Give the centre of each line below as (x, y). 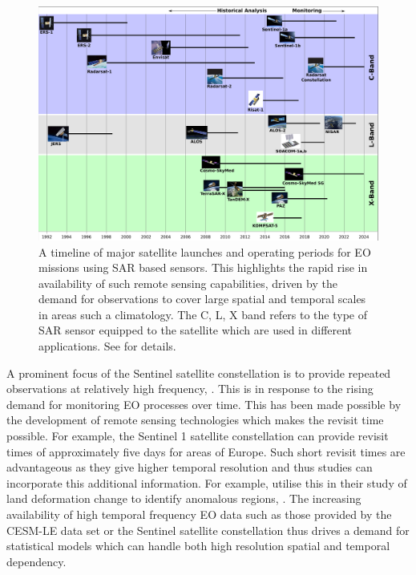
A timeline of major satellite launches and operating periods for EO (205, 251)
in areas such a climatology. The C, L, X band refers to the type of (203, 314)
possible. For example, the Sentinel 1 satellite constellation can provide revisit (198, 436)
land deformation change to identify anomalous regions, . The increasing (184, 498)
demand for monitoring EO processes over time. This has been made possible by (204, 404)
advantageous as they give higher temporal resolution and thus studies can (190, 467)
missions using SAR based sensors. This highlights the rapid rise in (203, 267)
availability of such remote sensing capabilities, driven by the (188, 283)
